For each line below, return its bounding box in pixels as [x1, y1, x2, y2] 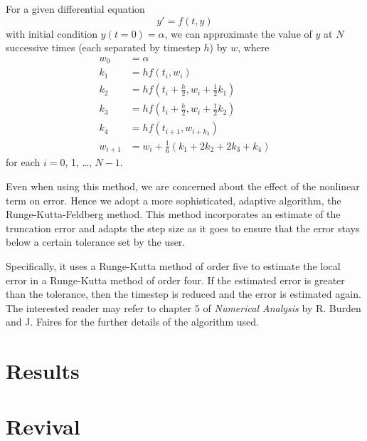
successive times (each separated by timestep [6, 40, 201, 55]
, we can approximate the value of [164, 26, 312, 41]
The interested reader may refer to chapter [6, 300, 192, 315]
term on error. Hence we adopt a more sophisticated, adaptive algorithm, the [6, 192, 341, 207]
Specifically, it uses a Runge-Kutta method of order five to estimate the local [6, 258, 341, 273]
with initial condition [6, 26, 98, 41]
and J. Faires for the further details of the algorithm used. [6, 314, 259, 329]
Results [6, 356, 80, 385]
